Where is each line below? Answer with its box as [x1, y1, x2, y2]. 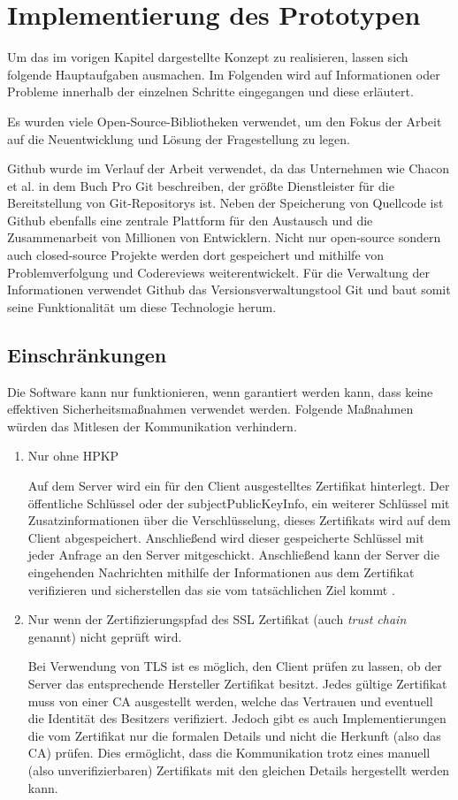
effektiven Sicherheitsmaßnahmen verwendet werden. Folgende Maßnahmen [7, 400, 414, 418]
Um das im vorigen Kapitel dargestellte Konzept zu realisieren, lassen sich [7, 48, 408, 66]
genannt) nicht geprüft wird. [27, 627, 182, 645]
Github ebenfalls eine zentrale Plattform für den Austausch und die [7, 210, 373, 229]
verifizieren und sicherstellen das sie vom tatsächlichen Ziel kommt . [27, 580, 395, 598]
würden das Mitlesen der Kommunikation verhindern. [7, 416, 297, 435]
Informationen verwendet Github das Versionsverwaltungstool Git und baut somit [7, 280, 451, 299]
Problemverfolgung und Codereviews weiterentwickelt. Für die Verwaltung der [7, 263, 431, 281]
